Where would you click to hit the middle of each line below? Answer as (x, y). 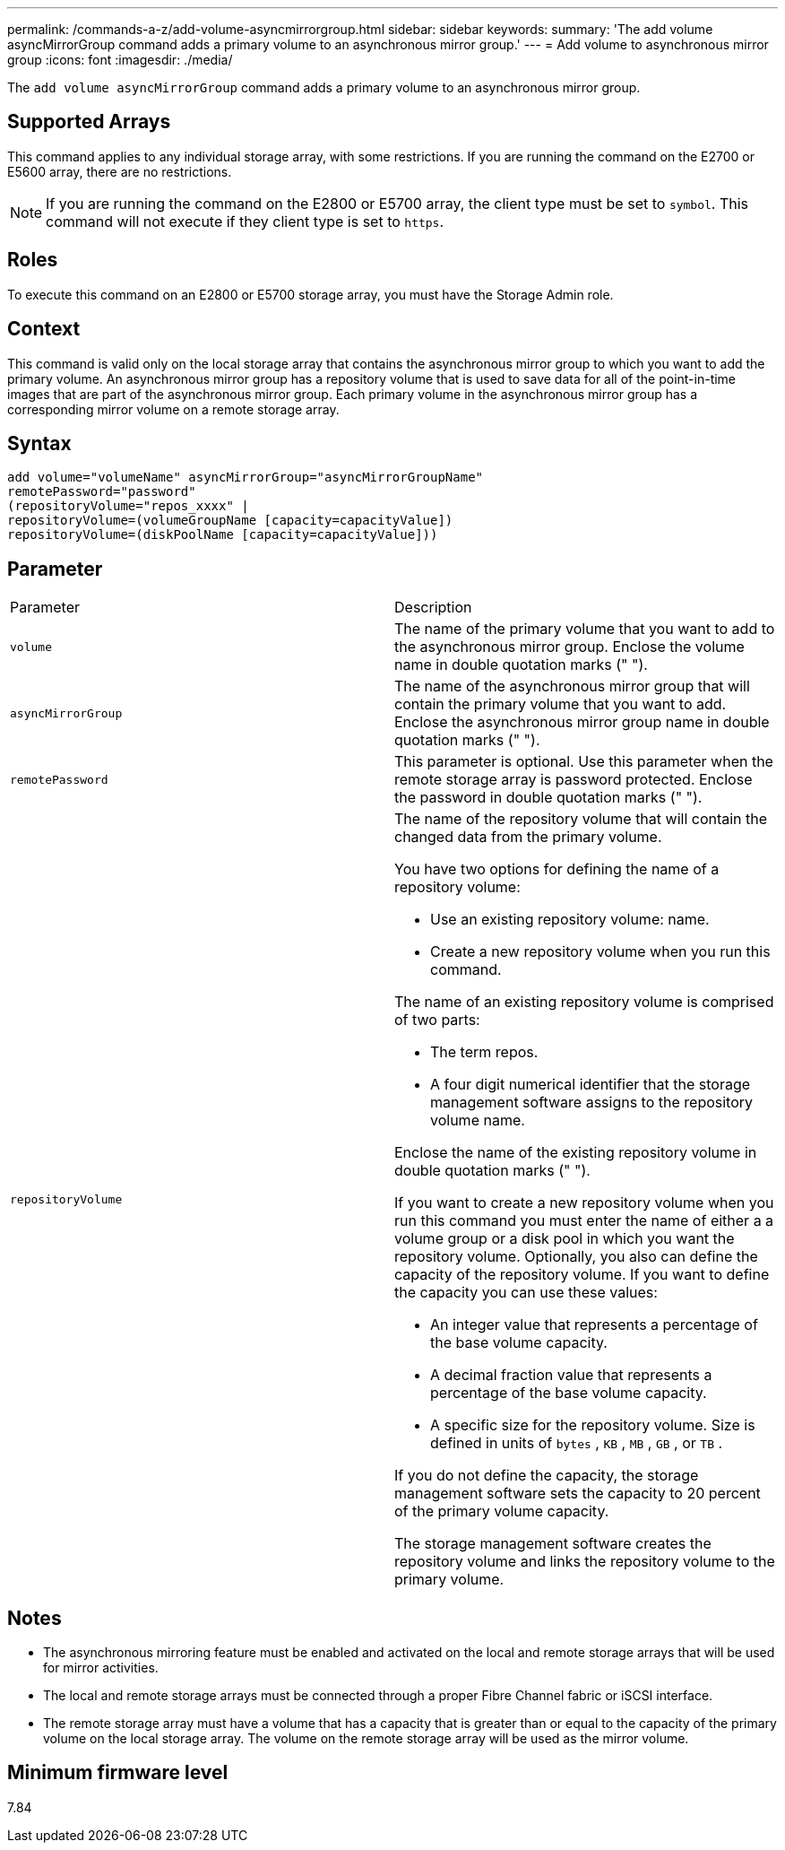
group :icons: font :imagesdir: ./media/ (120, 60)
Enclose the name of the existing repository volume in (576, 1153)
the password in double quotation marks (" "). (548, 798)
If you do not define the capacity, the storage (547, 1476)
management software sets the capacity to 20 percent (578, 1494)
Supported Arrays (89, 122)
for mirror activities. (101, 1668)
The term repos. (484, 1052)
